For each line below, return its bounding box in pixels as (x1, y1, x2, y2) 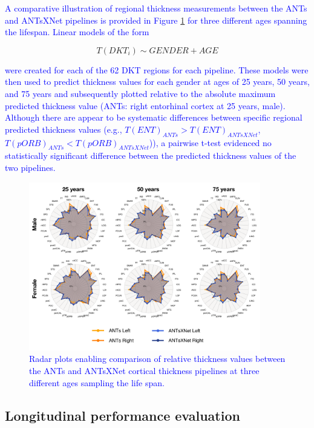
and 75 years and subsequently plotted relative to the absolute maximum (5, 87, 276, 99)
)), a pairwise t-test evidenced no (149, 136, 272, 149)
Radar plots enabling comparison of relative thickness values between (29, 352, 286, 365)
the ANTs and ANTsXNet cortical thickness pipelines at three (29, 364, 260, 376)
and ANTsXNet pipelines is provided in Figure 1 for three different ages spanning (5, 13, 307, 26)
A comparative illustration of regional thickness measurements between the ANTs (5, 2, 307, 14)
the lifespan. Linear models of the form (5, 25, 149, 38)
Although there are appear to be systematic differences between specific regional (5, 111, 303, 124)
